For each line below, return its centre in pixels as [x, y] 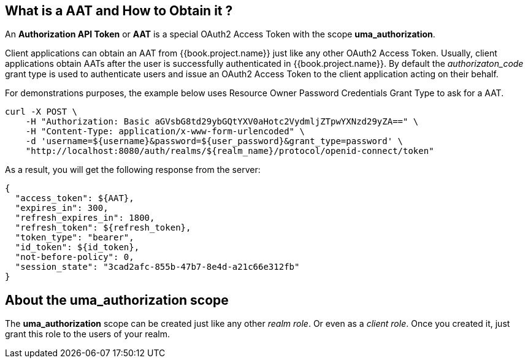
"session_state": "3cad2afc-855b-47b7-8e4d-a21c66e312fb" [157, 267]
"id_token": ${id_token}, [77, 247]
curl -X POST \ [41, 112]
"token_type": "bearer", [75, 238]
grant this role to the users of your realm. [88, 334]
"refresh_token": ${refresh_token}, [103, 228]
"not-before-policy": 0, [75, 257]
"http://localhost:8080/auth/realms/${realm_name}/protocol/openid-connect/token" [230, 151]
